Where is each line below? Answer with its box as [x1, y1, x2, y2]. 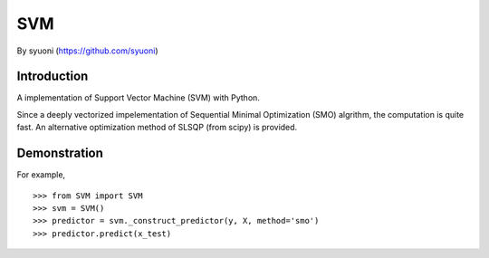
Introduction [16, 69, 89, 84]
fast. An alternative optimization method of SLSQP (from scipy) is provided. [16, 122, 298, 133]
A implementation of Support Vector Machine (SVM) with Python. [16, 92, 260, 103]
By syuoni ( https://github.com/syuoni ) [16, 45, 158, 56]
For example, [16, 169, 66, 180]
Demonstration [16, 146, 104, 161]
